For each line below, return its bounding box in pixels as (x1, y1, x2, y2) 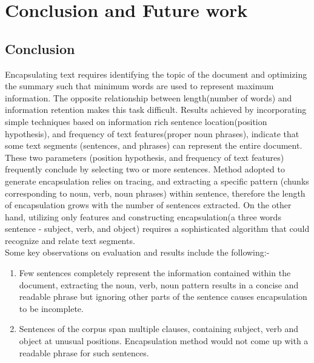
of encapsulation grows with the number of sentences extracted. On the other (5, 198, 292, 211)
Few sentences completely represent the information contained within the (19, 266, 291, 279)
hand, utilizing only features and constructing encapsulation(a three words (5, 210, 281, 223)
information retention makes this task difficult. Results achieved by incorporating (5, 103, 307, 116)
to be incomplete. (19, 302, 84, 314)
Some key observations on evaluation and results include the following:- (5, 246, 270, 259)
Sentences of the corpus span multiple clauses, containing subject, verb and (19, 322, 299, 335)
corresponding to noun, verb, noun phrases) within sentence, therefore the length (5, 186, 306, 199)
